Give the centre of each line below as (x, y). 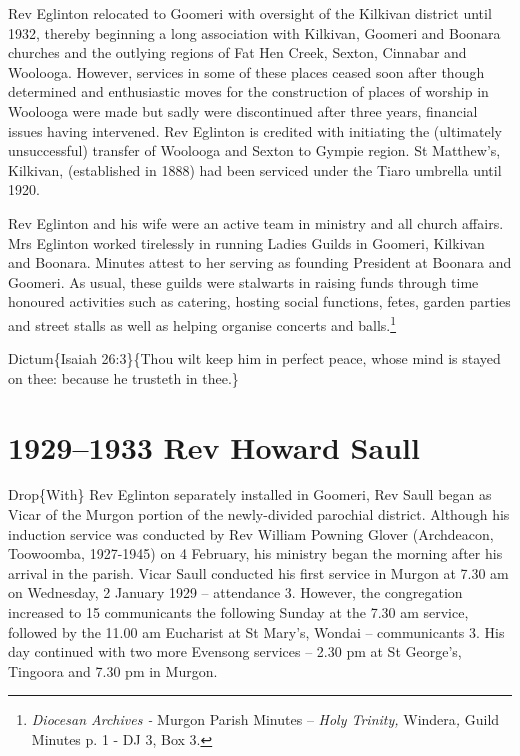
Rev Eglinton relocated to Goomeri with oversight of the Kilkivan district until (250, 13)
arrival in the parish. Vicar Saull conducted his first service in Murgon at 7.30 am (258, 572)
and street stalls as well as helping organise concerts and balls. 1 (202, 323)
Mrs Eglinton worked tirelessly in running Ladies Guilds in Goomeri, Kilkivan (246, 242)
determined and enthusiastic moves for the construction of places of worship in (248, 91)
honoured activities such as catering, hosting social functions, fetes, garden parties (259, 301)
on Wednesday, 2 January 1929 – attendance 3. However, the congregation (235, 592)
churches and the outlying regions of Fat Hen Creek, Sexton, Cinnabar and (237, 52)
